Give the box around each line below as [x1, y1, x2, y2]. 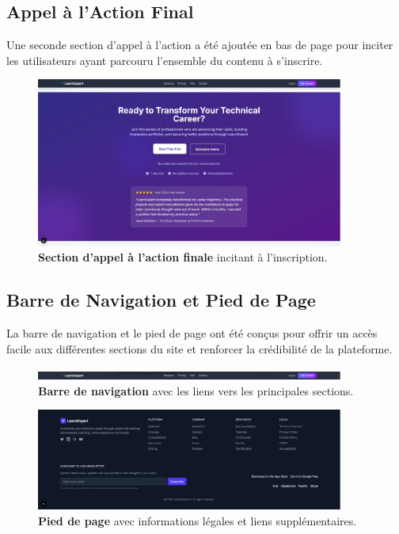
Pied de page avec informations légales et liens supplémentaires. [38, 512, 357, 528]
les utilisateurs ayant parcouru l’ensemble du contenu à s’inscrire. [6, 51, 323, 68]
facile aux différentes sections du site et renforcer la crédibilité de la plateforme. [6, 340, 393, 357]
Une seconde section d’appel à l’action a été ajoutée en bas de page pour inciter [6, 36, 393, 53]
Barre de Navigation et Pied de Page [6, 288, 316, 312]
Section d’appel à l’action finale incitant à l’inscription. [38, 249, 328, 265]
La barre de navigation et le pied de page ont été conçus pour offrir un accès [6, 324, 378, 341]
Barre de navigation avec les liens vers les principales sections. [38, 382, 354, 399]
